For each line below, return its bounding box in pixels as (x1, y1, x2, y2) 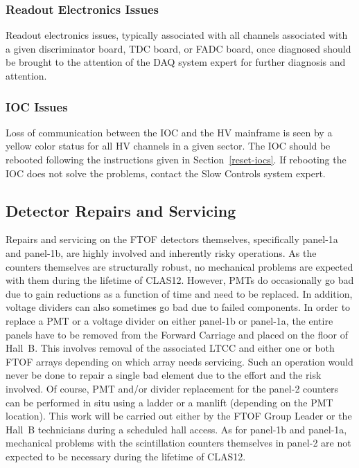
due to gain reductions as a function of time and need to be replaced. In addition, (6, 286, 353, 300)
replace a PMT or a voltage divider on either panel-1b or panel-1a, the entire (6, 313, 333, 327)
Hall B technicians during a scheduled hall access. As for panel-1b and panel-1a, (6, 422, 347, 436)
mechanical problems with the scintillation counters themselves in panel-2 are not (6, 435, 351, 450)
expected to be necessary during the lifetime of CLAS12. (6, 449, 246, 463)
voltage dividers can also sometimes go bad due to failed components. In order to (6, 300, 351, 314)
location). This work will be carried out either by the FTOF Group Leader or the (6, 408, 352, 423)
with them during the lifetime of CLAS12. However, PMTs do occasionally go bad (6, 273, 354, 287)
